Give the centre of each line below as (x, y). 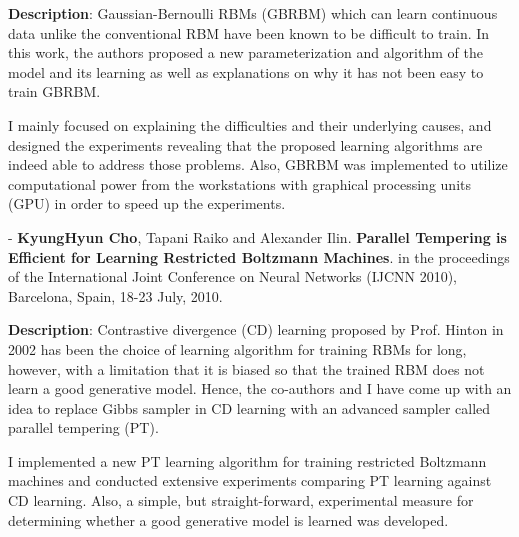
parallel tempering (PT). (83, 427)
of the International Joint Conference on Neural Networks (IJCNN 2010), (233, 276)
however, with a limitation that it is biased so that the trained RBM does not (246, 368)
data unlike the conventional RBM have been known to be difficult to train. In (249, 32)
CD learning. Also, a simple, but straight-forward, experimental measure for (241, 500)
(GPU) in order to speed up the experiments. (147, 203)
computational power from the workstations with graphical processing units (239, 183)
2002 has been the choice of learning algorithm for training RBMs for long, (237, 348)
